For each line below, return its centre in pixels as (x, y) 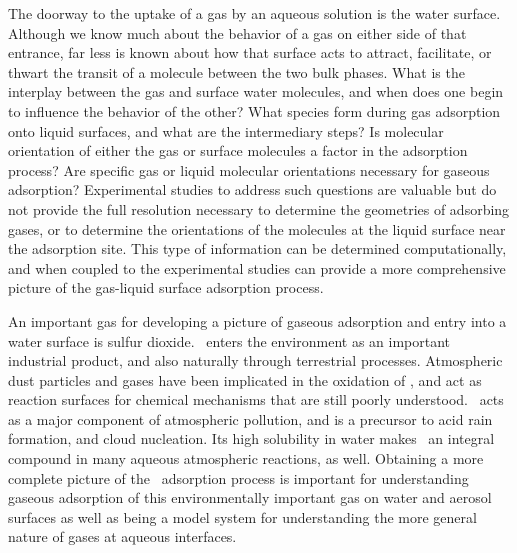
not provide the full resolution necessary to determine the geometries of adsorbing (259, 208)
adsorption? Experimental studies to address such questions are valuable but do (252, 189)
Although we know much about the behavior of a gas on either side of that (237, 32)
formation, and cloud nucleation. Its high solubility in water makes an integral (251, 438)
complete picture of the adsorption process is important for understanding (238, 477)
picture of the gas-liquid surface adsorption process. (166, 287)
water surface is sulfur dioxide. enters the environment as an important (229, 340)
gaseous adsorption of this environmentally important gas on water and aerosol (250, 497)
